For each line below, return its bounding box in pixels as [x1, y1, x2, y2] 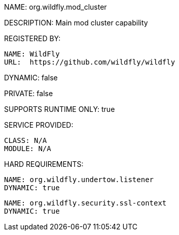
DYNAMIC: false [4, 73, 58, 82]
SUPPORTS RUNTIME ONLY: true [4, 105, 115, 113]
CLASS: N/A [4, 136, 47, 144]
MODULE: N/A [4, 144, 51, 153]
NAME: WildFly [4, 50, 60, 58]
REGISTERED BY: [4, 34, 61, 43]
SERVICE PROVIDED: [4, 121, 74, 129]
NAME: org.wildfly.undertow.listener [4, 175, 154, 184]
